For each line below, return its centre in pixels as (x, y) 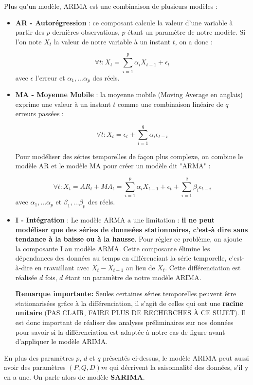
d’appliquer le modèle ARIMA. (62, 341)
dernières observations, (86, 32)
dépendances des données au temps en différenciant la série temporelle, (121, 258)
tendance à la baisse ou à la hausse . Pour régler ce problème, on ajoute (129, 239)
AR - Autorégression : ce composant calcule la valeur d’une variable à (124, 22)
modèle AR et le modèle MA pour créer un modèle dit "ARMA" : (113, 166)
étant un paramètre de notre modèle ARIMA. (133, 277)
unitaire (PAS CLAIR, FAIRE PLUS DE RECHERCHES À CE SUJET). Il (131, 313)
